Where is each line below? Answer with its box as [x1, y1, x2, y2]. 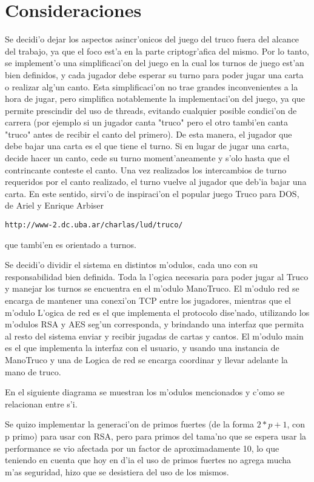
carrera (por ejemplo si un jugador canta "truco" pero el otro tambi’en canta [5, 116, 289, 129]
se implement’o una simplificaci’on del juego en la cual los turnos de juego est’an [5, 56, 304, 69]
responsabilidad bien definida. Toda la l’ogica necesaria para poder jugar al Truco [5, 270, 309, 283]
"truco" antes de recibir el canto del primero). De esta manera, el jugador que [5, 127, 292, 140]
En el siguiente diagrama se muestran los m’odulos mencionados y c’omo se [5, 386, 285, 398]
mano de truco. [5, 365, 61, 378]
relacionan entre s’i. [5, 397, 78, 410]
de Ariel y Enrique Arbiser [5, 199, 104, 212]
